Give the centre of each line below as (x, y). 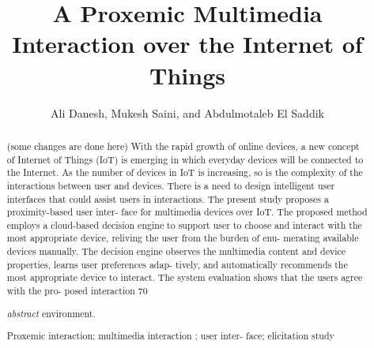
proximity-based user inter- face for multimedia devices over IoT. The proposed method (187, 212)
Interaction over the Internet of (187, 44)
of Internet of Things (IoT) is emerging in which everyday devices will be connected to (185, 159)
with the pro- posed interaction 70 (77, 291)
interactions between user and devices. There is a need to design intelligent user (171, 185)
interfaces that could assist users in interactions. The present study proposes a (168, 198)
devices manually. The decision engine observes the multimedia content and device (176, 251)
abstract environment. (51, 313)
